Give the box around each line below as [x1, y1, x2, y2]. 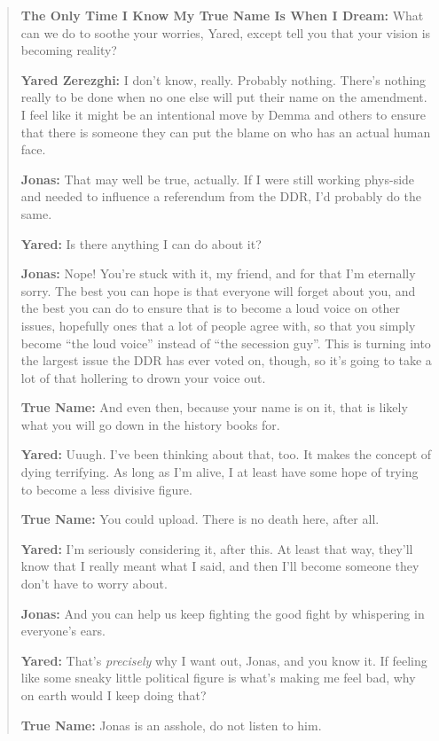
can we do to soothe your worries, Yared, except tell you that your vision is [20, 23, 431, 42]
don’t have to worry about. [20, 574, 168, 593]
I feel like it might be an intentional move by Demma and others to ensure [20, 105, 426, 123]
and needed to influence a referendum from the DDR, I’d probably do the [20, 187, 421, 206]
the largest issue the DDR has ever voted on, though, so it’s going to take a [20, 351, 432, 370]
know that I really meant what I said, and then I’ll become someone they [20, 557, 419, 575]
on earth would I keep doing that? [20, 686, 207, 704]
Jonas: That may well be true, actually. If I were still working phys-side [20, 169, 415, 188]
